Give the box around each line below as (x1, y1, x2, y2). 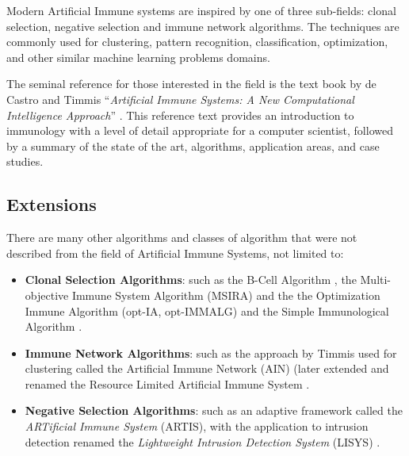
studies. (6, 153, 44, 170)
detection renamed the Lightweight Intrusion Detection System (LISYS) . (25, 433, 380, 450)
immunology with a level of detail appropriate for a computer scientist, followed (6, 122, 393, 139)
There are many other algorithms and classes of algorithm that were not (6, 229, 357, 246)
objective (25, 286, 69, 303)
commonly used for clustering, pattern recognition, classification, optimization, (6, 33, 388, 50)
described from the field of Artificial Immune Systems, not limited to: (6, 244, 344, 261)
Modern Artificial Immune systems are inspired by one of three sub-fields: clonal (6, 2, 396, 18)
